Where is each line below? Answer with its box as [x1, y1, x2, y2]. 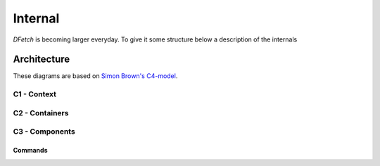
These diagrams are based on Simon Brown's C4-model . [13, 72, 178, 80]
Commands [13, 146, 49, 155]
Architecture [13, 53, 70, 65]
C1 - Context [13, 89, 56, 99]
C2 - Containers [13, 108, 69, 117]
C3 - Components [13, 127, 75, 136]
